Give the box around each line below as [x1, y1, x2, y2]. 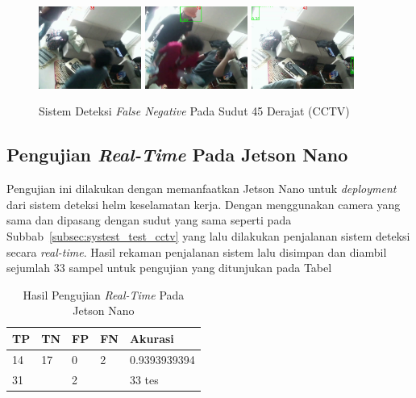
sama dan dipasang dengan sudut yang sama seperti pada [6, 212, 292, 228]
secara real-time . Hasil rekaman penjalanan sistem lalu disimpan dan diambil [6, 243, 387, 260]
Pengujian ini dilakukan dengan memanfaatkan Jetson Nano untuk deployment [6, 180, 397, 197]
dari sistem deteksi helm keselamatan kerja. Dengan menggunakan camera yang [6, 195, 401, 212]
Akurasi [129, 329, 174, 346]
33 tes [129, 371, 159, 388]
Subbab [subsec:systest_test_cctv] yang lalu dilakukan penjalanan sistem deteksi [6, 227, 410, 244]
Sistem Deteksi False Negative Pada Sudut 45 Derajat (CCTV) [39, 103, 350, 119]
